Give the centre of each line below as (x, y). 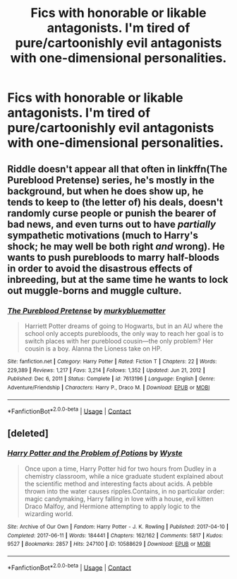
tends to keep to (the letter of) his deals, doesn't (115, 202)
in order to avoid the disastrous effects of (100, 268)
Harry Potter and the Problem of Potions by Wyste (95, 453)
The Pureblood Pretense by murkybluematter (86, 310)
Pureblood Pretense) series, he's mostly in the (111, 180)
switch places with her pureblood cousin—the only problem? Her (119, 341)
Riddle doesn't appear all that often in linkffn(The (117, 169)
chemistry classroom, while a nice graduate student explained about (124, 476)
